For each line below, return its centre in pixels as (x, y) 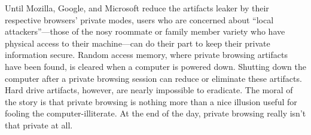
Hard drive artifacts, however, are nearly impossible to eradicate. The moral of (149, 90)
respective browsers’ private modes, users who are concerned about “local (139, 19)
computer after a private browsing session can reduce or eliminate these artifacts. (153, 78)
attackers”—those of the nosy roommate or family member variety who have (145, 31)
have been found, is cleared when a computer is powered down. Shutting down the (155, 66)
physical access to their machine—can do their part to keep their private (138, 43)
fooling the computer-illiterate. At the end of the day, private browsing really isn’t (155, 113)
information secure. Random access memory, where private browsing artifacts (146, 55)
